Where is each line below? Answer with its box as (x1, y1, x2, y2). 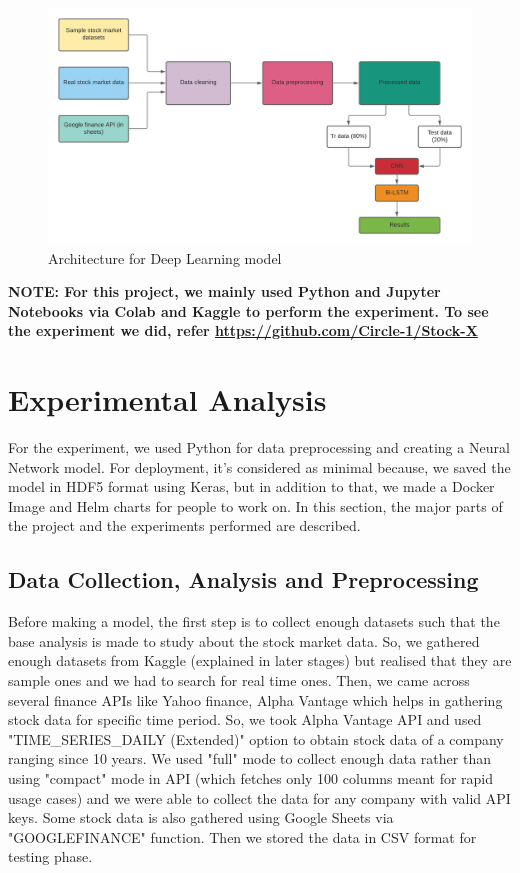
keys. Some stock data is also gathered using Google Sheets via (8, 807, 394, 828)
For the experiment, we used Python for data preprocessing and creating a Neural (8, 437, 510, 458)
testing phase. (8, 846, 93, 867)
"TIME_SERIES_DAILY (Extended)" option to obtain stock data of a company (8, 728, 504, 749)
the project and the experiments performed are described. (8, 515, 361, 536)
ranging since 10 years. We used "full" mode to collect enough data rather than (8, 748, 491, 769)
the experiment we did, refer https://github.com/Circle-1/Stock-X (8, 320, 478, 341)
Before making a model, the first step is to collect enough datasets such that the (8, 611, 500, 632)
